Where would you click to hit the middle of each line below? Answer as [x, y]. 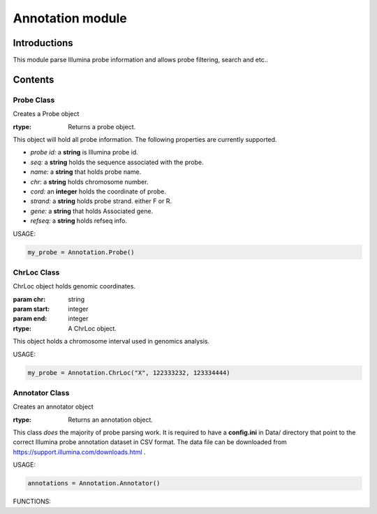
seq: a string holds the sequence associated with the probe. [117, 162]
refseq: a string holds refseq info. [79, 221]
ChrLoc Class [36, 272]
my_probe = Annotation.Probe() [81, 252]
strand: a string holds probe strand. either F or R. [101, 201]
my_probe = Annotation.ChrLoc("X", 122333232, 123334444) [129, 373]
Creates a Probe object [46, 114]
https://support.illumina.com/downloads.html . [79, 452]
